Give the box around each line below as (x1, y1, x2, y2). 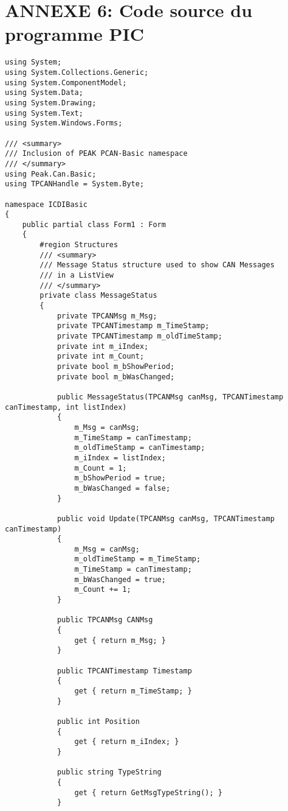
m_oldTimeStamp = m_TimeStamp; (74, 555, 201, 564)
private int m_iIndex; (57, 342, 149, 351)
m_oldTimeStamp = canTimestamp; (74, 443, 205, 452)
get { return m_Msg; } (74, 636, 166, 645)
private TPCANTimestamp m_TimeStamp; (57, 321, 210, 331)
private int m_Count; (57, 352, 145, 361)
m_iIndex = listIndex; (74, 453, 166, 462)
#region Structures (39, 240, 118, 250)
